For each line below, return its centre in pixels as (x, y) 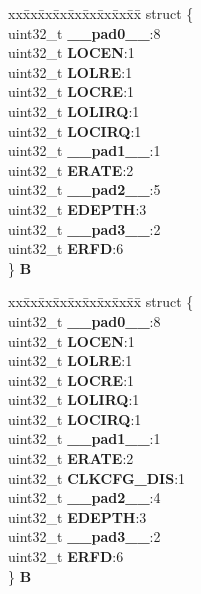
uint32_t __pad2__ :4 (84, 497)
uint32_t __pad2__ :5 (84, 189)
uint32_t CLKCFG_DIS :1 (97, 477)
